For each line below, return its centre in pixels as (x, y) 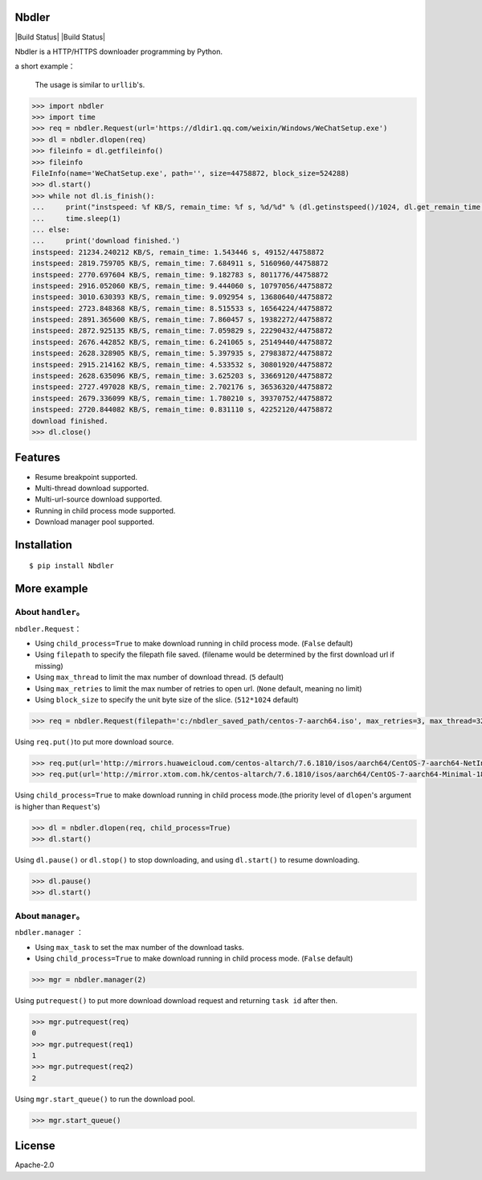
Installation (43, 545)
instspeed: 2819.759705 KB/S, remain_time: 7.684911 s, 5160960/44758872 (180, 264)
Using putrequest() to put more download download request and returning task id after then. (176, 1000)
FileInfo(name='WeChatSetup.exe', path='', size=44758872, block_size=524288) (190, 174)
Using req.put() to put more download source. (94, 742)
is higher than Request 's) (57, 806)
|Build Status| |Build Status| (60, 37)
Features (37, 458)
